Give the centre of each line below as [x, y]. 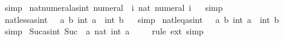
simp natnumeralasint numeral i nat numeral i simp [114, 7]
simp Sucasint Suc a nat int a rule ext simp [104, 31]
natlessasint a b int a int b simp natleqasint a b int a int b [142, 19]
